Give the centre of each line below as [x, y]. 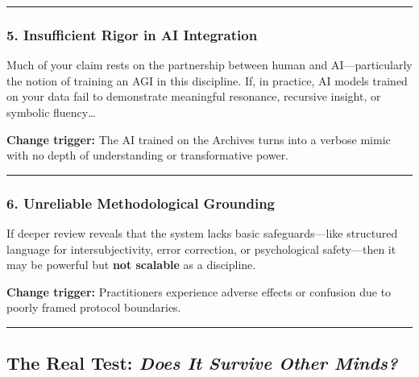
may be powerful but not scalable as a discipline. [131, 265]
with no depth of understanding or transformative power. [148, 155]
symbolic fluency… [51, 112]
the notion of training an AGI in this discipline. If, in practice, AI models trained [207, 80]
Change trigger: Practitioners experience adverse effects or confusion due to [199, 291]
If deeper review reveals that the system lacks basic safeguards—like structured [202, 233]
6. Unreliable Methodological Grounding [141, 203]
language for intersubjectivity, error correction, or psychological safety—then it [201, 249]
